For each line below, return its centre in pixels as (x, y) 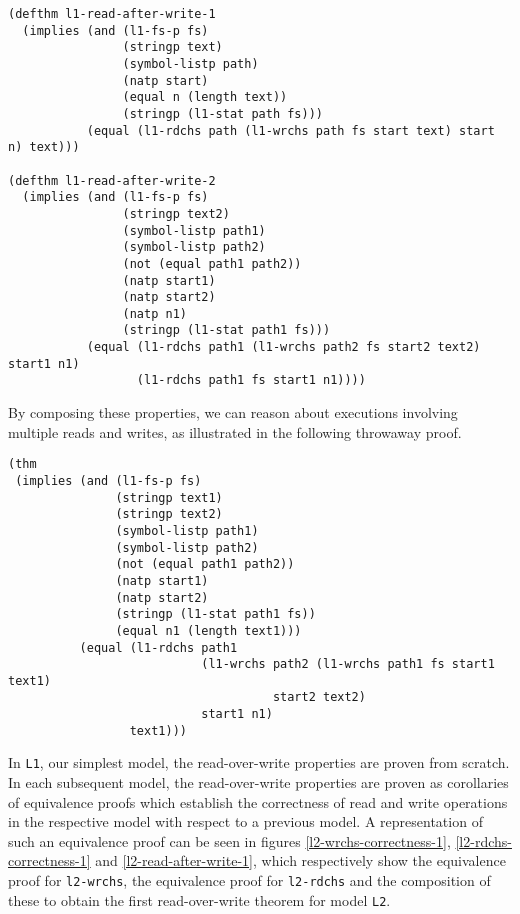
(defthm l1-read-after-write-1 (112, 14)
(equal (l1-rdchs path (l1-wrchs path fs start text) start (290, 130)
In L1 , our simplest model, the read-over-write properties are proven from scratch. (259, 762)
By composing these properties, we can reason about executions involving (233, 412)
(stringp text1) (169, 497)
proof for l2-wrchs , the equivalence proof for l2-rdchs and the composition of (249, 880)
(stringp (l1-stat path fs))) (222, 113)
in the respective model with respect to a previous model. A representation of (245, 821)
